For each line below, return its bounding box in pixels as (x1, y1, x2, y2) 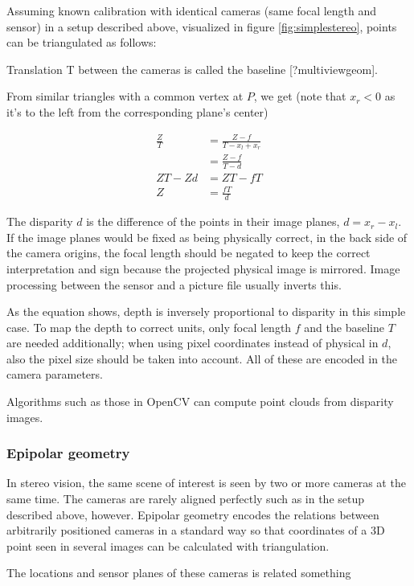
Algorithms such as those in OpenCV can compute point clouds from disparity (6, 393, 394, 410)
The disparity (6, 213, 73, 230)
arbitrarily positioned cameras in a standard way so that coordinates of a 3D (6, 522, 385, 539)
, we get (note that (253, 88, 346, 104)
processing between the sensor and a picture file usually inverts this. (6, 276, 342, 293)
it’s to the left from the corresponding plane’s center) (6, 103, 268, 120)
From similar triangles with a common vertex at (6, 88, 244, 104)
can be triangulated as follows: (6, 34, 157, 51)
